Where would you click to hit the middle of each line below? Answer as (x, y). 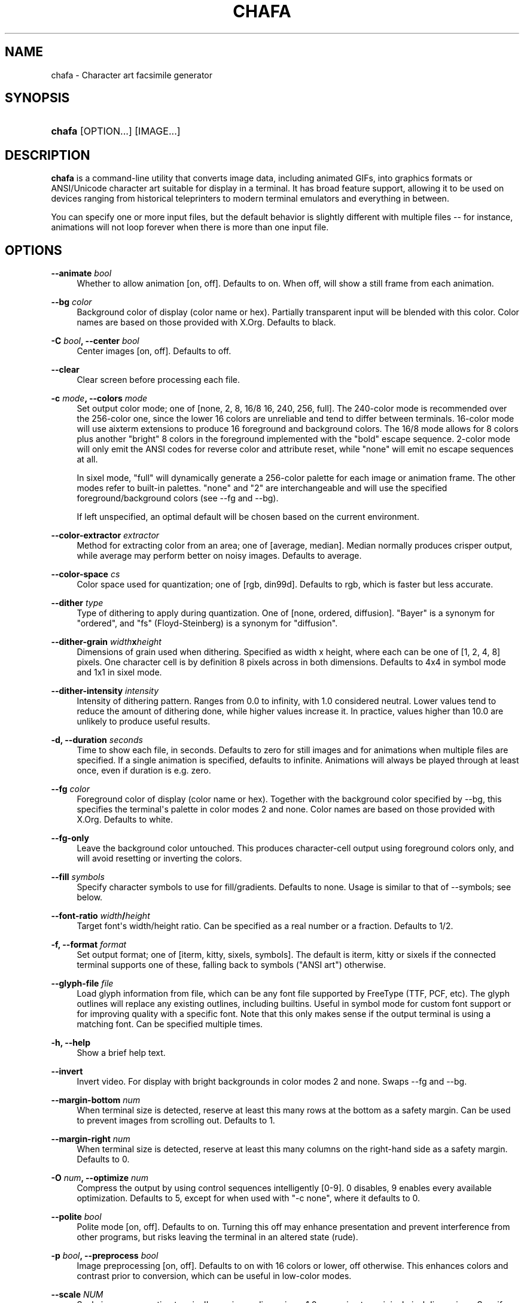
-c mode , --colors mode (99, 398)
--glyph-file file (82, 984)
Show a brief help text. (121, 1053)
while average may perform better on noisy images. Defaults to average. (219, 556)
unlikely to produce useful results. (144, 721)
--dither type (77, 603)
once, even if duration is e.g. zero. (144, 771)
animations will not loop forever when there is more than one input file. (190, 227)
